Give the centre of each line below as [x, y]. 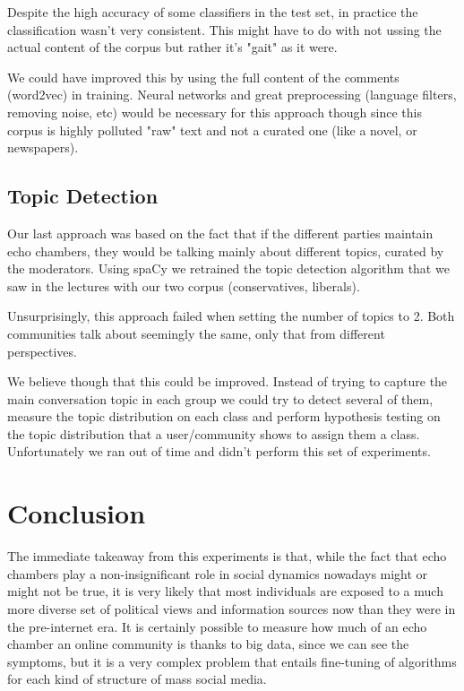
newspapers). [43, 147]
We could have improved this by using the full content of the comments [203, 77]
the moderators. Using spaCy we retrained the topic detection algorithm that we [228, 268]
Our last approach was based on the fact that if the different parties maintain [220, 233]
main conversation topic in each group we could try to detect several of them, [220, 398]
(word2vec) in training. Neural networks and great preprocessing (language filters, [232, 95]
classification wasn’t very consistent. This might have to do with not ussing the [224, 29]
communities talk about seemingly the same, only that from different [196, 333]
